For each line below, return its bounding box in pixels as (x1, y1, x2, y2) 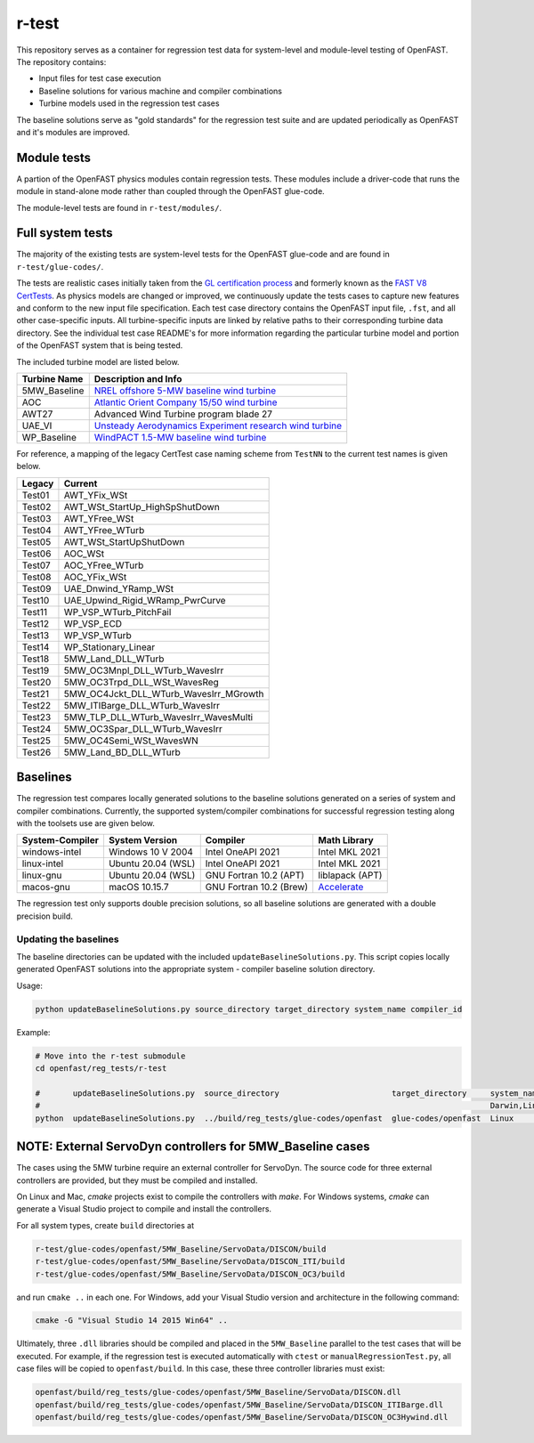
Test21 (21, 687, 50, 700)
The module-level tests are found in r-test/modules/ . (16, 202, 222, 213)
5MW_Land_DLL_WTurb (63, 653, 165, 665)
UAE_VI (21, 419, 53, 432)
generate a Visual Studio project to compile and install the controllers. (16, 1204, 271, 1214)
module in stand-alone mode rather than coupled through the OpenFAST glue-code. (16, 186, 325, 197)
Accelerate (318, 881, 364, 894)
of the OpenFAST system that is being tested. (16, 340, 183, 351)
